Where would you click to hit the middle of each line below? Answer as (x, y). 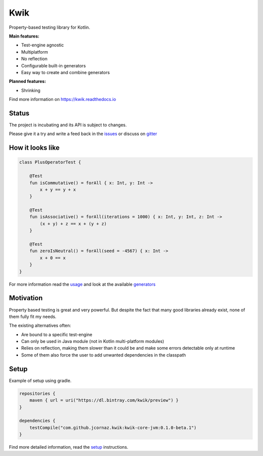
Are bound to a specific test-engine (57, 335)
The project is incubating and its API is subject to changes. (68, 125)
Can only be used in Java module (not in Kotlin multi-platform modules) (93, 341)
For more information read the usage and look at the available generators (82, 284)
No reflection (34, 59)
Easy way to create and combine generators (66, 72)
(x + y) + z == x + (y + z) (73, 224)
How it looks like (34, 148)
